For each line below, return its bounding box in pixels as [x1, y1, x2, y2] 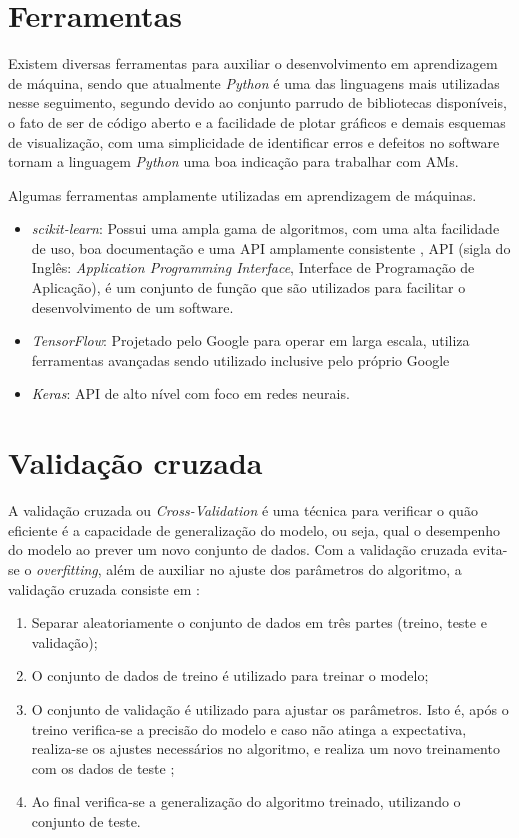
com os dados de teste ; [31, 757, 175, 778]
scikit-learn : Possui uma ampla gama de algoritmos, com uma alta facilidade [31, 218, 500, 239]
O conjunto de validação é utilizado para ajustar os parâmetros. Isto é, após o [31, 698, 509, 719]
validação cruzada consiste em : [8, 578, 200, 599]
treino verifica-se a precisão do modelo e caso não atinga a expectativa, [31, 718, 467, 739]
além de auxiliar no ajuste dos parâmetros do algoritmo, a [106, 558, 462, 579]
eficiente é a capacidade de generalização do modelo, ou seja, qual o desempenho [8, 519, 501, 540]
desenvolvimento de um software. [31, 296, 234, 317]
